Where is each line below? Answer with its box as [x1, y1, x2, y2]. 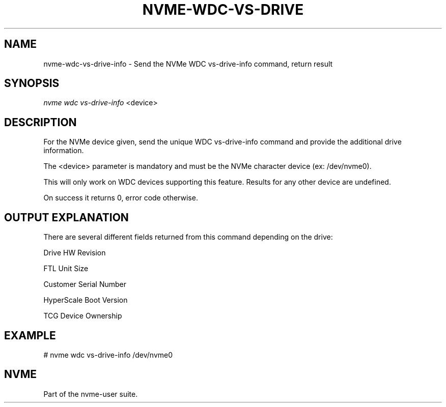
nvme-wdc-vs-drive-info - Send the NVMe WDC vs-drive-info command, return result [43, 59, 333, 68]
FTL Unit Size [43, 264, 89, 273]
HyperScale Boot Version [43, 296, 128, 305]
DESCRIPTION [4, 115, 77, 129]
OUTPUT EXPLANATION [4, 211, 129, 224]
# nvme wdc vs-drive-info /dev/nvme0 [43, 350, 173, 359]
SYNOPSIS [4, 77, 60, 90]
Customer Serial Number [43, 280, 126, 289]
